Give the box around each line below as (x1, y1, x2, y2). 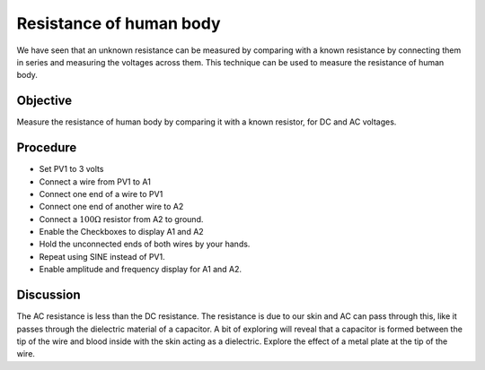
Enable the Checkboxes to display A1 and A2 (39, 227, 204, 237)
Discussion (16, 288, 81, 303)
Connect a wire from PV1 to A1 (39, 176, 152, 187)
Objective (16, 93, 73, 108)
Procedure (16, 140, 77, 156)
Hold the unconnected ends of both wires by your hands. (39, 238, 251, 250)
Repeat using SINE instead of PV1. (39, 251, 165, 262)
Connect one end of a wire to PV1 (39, 188, 163, 199)
